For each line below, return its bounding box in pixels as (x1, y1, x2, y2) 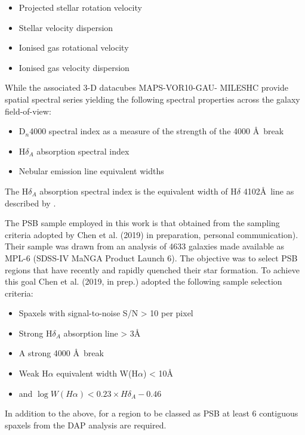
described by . (5, 196, 56, 209)
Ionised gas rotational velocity (19, 41, 129, 54)
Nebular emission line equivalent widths (19, 165, 164, 177)
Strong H (19, 326, 53, 339)
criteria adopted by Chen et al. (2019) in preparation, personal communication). (5, 228, 298, 240)
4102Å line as (243, 184, 294, 197)
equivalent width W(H (56, 367, 138, 380)
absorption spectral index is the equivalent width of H (39, 184, 237, 197)
